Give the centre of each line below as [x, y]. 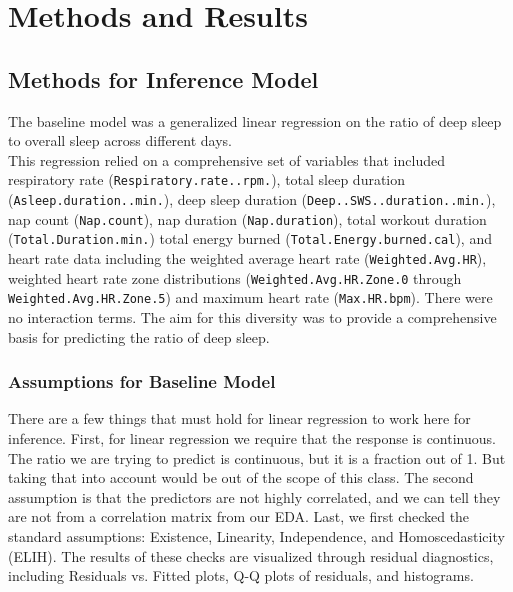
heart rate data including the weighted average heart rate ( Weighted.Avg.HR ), [247, 257]
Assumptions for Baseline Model [142, 381]
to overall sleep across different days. [120, 140]
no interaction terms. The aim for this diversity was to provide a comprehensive [252, 316]
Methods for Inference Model [163, 78]
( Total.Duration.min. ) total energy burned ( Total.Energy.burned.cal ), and [250, 238]
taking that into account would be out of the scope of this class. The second [241, 477]
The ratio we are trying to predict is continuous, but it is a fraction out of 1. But [257, 457]
